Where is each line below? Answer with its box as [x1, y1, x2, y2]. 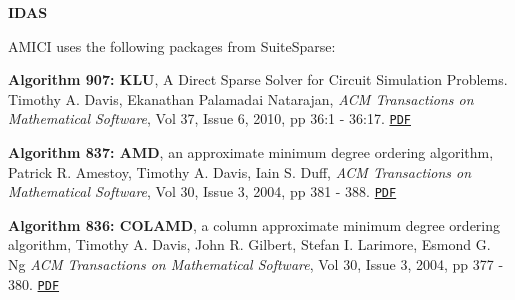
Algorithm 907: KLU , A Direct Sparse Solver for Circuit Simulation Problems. [8, 69, 508, 90]
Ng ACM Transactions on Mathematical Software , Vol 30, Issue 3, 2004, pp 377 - [8, 254, 504, 275]
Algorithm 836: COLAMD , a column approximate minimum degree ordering [8, 214, 501, 235]
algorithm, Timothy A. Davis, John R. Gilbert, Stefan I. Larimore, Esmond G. [8, 234, 491, 255]
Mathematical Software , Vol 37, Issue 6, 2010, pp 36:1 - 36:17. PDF [8, 108, 411, 129]
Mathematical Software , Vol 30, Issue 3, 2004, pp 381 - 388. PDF [8, 181, 397, 202]
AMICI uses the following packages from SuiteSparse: [8, 35, 336, 56]
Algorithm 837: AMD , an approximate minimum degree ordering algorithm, [8, 142, 494, 163]
